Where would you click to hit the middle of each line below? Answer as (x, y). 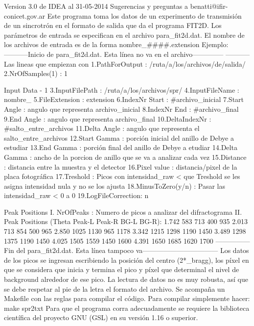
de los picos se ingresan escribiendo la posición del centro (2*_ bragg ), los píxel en (127, 260)
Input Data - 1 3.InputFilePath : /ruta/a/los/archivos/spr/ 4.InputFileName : (122, 89)
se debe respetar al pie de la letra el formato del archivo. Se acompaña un (115, 288)
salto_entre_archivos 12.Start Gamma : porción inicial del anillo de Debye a (119, 138)
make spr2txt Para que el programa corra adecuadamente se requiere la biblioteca (127, 308)
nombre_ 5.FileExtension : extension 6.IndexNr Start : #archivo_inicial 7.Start (124, 99)
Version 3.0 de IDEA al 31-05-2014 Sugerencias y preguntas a (96, 6)
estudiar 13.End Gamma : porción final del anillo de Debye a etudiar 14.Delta (121, 147)
